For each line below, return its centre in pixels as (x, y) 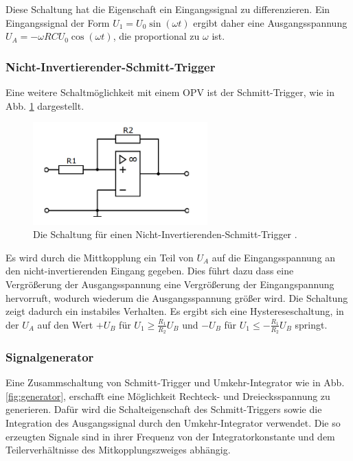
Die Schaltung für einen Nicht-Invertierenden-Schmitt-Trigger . (165, 234)
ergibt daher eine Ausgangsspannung (270, 22)
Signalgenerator (50, 356)
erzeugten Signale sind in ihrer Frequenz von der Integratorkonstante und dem (170, 436)
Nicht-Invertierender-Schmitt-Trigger (111, 66)
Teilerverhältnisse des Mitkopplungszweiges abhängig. (118, 450)
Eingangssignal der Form (58, 22)
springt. (311, 324)
